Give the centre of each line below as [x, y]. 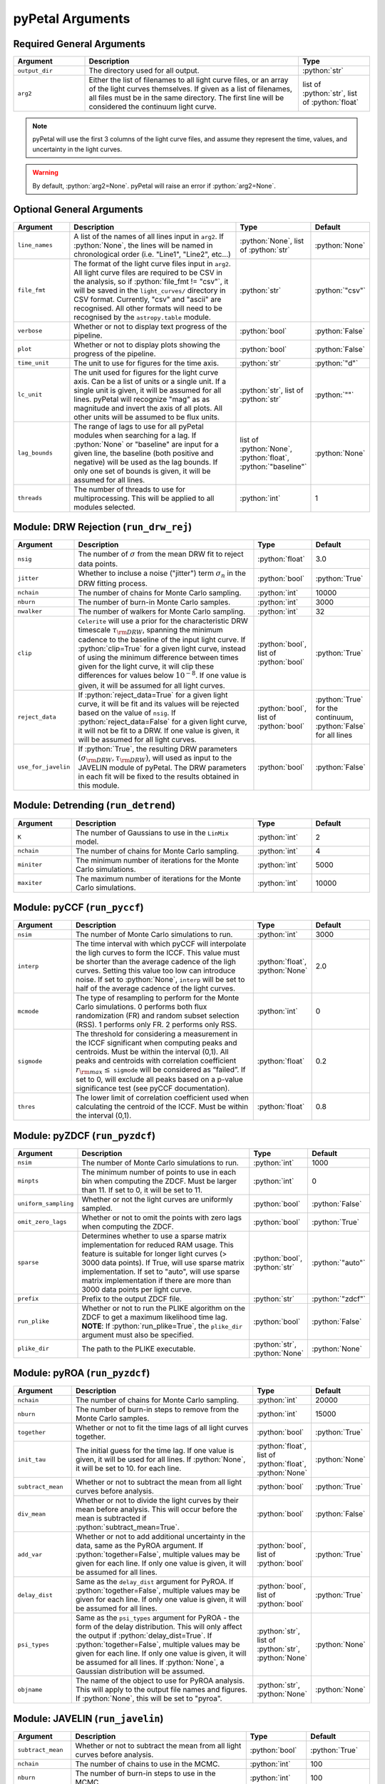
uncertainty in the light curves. [77, 149]
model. [87, 841]
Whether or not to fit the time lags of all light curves [162, 1428]
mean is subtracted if [111, 1519]
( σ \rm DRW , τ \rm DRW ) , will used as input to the [155, 758]
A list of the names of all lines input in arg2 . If [149, 236]
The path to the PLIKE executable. [139, 1349]
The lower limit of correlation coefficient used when [162, 1098]
